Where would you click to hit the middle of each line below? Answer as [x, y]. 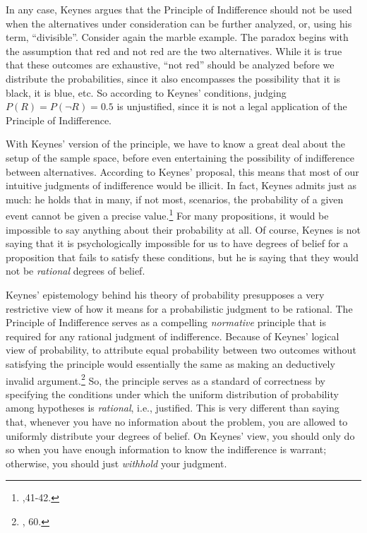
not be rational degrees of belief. [76, 271]
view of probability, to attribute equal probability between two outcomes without [181, 350]
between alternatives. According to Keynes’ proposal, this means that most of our [182, 171]
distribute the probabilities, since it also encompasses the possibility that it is [173, 78]
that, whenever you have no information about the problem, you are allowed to [177, 421]
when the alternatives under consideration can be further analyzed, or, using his [179, 23]
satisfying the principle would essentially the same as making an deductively [170, 363]
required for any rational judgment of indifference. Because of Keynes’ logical [173, 336]
